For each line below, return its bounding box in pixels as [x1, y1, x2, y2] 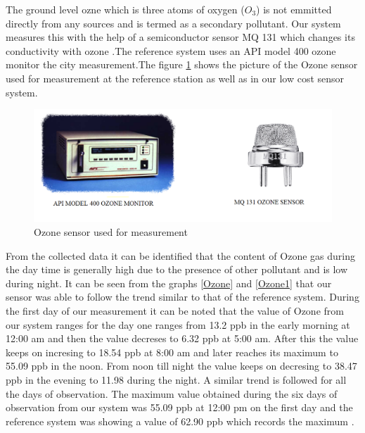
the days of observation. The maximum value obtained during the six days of [6, 386, 338, 401]
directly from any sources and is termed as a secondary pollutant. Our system [6, 15, 341, 30]
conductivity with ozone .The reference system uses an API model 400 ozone [6, 43, 336, 58]
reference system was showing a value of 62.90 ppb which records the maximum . [6, 413, 354, 428]
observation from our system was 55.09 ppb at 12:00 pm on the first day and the [6, 400, 353, 415]
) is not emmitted [256, 2, 332, 16]
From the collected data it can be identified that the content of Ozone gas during [6, 248, 355, 263]
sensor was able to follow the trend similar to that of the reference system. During [6, 289, 359, 304]
